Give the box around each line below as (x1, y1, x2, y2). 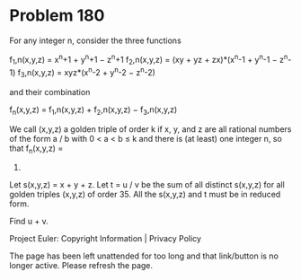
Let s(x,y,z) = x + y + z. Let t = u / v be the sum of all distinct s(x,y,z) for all (9, 179, 285, 190)
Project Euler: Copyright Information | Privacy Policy (9, 233, 202, 244)
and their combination (9, 86, 91, 97)
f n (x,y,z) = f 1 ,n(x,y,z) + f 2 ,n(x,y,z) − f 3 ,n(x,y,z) (9, 104, 178, 117)
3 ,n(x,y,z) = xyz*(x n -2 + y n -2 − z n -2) (20, 66, 155, 80)
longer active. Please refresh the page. (9, 260, 154, 271)
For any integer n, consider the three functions (9, 35, 181, 46)
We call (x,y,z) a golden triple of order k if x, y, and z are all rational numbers (9, 123, 292, 135)
